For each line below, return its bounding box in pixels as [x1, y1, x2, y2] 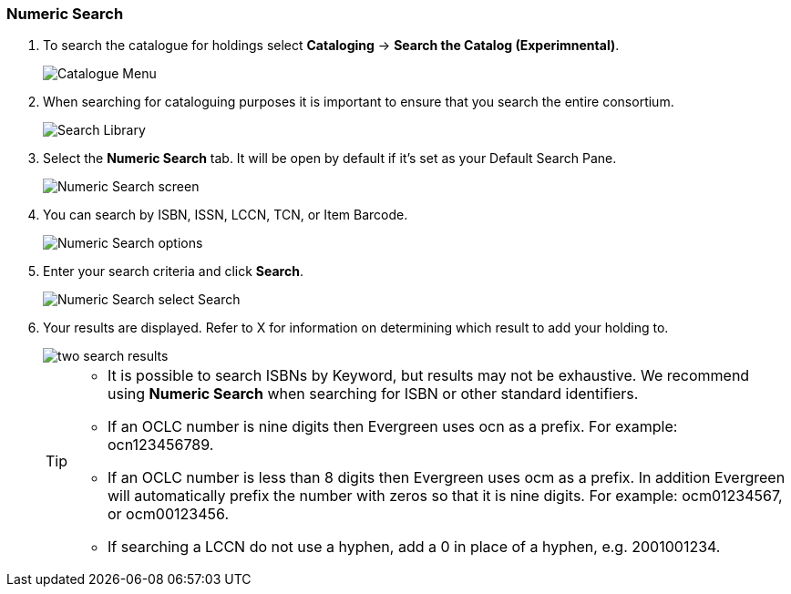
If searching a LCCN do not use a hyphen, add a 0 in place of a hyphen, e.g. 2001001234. [108, 538, 721, 557]
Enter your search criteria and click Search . [43, 263, 303, 280]
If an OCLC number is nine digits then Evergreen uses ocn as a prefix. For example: [108, 417, 678, 436]
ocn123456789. [108, 435, 214, 455]
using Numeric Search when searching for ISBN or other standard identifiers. [108, 384, 639, 404]
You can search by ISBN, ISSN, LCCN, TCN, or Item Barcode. [43, 207, 408, 223]
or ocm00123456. [108, 505, 230, 524]
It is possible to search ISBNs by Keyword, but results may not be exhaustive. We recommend [108, 366, 750, 385]
